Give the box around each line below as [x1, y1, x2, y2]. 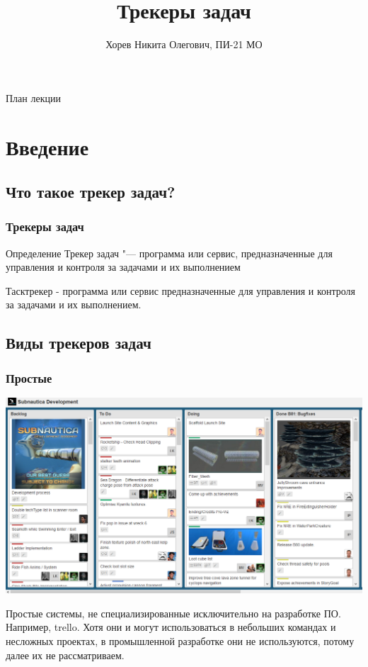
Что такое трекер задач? [6, 181, 176, 203]
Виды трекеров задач [6, 332, 151, 354]
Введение [6, 132, 89, 161]
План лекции [6, 90, 61, 105]
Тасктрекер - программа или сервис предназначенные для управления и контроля [6, 283, 356, 298]
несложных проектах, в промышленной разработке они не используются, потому [6, 633, 355, 648]
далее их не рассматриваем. [6, 647, 125, 662]
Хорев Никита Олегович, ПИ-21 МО [105, 37, 263, 52]
